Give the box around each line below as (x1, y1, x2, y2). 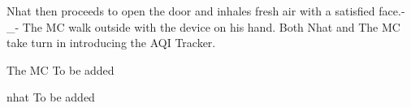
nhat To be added (6, 89, 95, 106)
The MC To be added (6, 61, 115, 78)
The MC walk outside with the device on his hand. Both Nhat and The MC (22, 18, 400, 35)
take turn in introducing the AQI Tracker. (6, 34, 216, 51)
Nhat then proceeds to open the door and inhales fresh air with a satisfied (6, 2, 375, 19)
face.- (379, 2, 405, 19)
